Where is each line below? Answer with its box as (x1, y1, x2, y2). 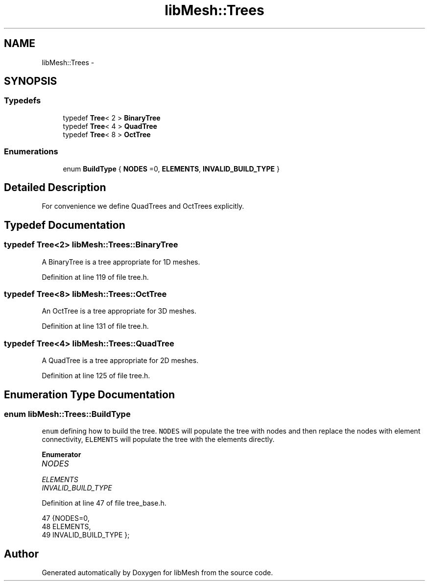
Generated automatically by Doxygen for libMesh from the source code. (42, 568, 273, 577)
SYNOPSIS (4, 75, 57, 88)
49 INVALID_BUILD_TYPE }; (42, 531, 130, 539)
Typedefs (4, 96, 41, 106)
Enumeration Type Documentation (4, 388, 175, 401)
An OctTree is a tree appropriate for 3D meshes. (42, 307, 196, 316)
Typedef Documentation (4, 219, 125, 231)
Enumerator (42, 450, 81, 459)
